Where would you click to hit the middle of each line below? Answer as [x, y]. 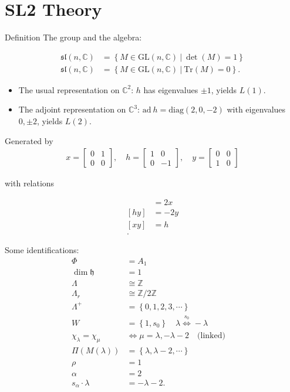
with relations [30, 183]
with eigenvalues [256, 109]
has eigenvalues [171, 89]
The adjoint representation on [72, 109]
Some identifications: [42, 249]
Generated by [29, 140]
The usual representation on [69, 89]
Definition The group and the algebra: [73, 37]
